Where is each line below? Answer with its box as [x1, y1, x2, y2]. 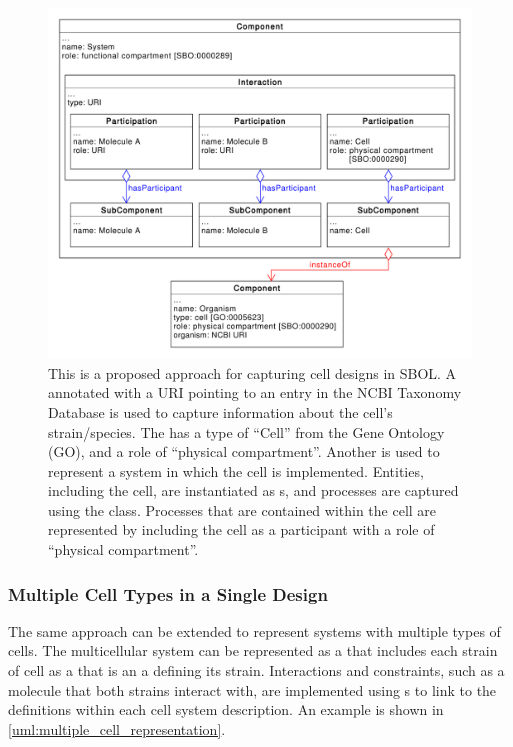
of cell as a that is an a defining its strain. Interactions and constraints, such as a [8, 660, 505, 681]
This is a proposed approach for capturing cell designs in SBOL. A [48, 362, 457, 383]
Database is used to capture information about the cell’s [48, 401, 393, 422]
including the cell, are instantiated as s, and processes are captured [48, 480, 459, 501]
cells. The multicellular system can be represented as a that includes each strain [8, 640, 498, 661]
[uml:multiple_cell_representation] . [8, 718, 226, 739]
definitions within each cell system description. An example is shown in [8, 699, 444, 720]
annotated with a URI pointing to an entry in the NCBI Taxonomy [48, 382, 462, 403]
